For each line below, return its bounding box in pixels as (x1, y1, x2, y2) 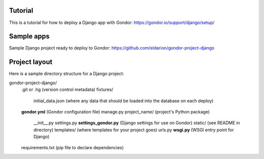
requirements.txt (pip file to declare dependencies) (21, 145, 124, 151)
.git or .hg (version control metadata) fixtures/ (21, 87, 113, 92)
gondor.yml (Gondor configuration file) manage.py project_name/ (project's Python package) (21, 109, 210, 114)
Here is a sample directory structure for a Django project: (9, 71, 124, 77)
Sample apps (9, 32, 50, 41)
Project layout (9, 58, 53, 66)
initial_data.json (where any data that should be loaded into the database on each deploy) (33, 98, 214, 104)
